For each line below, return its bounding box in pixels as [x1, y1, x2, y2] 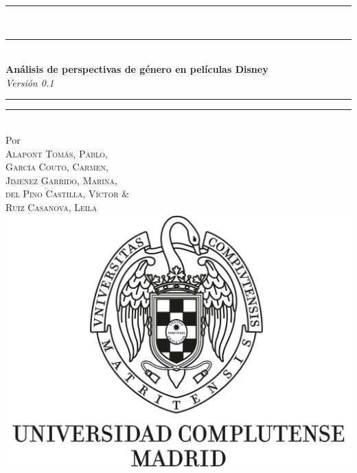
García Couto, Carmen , [5, 159, 108, 174]
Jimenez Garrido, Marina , [5, 173, 117, 187]
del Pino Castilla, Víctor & [5, 186, 130, 201]
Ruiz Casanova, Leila [5, 199, 97, 214]
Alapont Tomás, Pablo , [5, 146, 108, 160]
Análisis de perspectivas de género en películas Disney [5, 62, 268, 76]
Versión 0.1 [5, 75, 54, 89]
